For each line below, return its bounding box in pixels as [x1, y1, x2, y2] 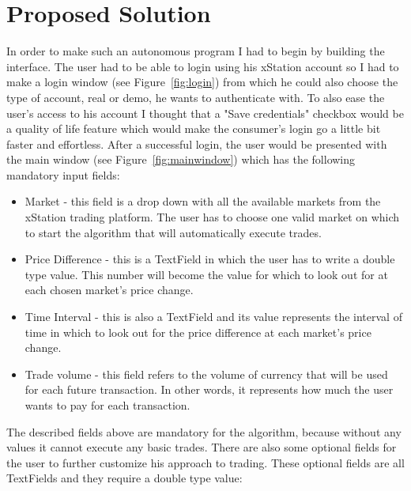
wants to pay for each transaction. [25, 397, 190, 413]
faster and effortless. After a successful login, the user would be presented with [6, 135, 387, 152]
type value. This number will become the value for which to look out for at [25, 266, 388, 282]
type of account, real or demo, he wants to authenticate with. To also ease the [6, 89, 385, 105]
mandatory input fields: [6, 166, 120, 183]
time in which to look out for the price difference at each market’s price [25, 323, 371, 340]
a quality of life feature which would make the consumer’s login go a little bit [6, 120, 381, 137]
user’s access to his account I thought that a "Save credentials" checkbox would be [6, 104, 404, 121]
